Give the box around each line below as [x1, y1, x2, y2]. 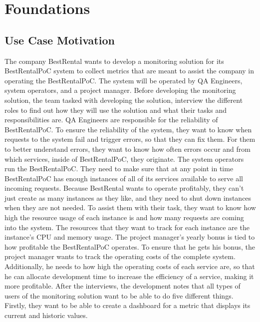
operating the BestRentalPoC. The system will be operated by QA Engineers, [4, 75, 243, 85]
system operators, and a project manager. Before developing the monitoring [4, 85, 236, 95]
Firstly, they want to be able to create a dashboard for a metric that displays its [4, 300, 251, 311]
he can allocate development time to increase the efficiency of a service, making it [4, 271, 254, 281]
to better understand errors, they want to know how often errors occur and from [4, 143, 251, 154]
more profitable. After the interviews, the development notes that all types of [4, 281, 241, 291]
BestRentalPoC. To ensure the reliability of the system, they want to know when [4, 124, 252, 134]
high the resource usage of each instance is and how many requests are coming [4, 212, 244, 223]
